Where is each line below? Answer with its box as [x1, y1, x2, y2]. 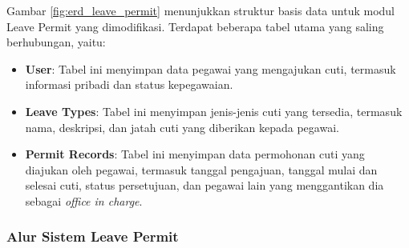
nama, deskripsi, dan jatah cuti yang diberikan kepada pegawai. [25, 118, 339, 135]
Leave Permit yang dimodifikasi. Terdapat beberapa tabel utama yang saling [6, 18, 384, 34]
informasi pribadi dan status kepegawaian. [25, 76, 233, 93]
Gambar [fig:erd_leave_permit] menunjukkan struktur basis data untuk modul [6, 2, 395, 18]
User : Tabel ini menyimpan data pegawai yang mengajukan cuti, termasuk [25, 60, 396, 77]
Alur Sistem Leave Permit [6, 226, 179, 246]
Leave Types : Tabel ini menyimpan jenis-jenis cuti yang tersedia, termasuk [25, 102, 403, 119]
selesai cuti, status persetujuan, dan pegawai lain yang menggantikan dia [25, 177, 384, 194]
